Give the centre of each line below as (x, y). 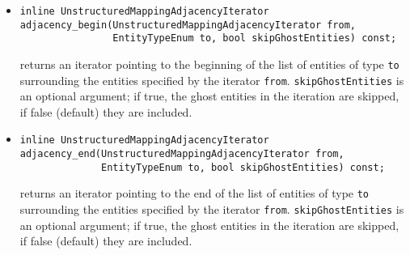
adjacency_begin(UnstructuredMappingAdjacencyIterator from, (188, 25)
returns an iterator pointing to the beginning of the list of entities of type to (209, 64)
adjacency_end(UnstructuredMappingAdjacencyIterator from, (182, 154)
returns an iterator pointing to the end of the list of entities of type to (194, 193)
